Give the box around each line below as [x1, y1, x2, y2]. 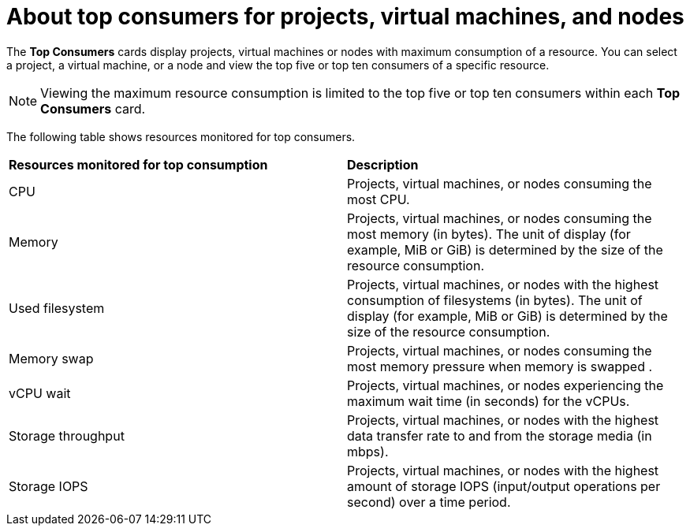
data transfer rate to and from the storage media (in [347, 427, 652, 444]
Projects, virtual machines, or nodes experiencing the [347, 377, 664, 393]
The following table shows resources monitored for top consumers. [6, 129, 356, 143]
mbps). [347, 443, 389, 459]
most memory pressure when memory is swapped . [347, 358, 653, 374]
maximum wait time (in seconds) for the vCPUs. [347, 392, 630, 409]
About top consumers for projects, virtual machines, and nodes [6, 3, 684, 30]
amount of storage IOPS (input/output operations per [347, 478, 661, 494]
